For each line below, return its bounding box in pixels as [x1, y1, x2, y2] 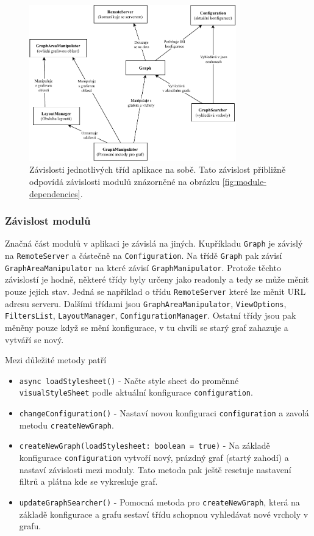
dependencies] [29, 187, 80, 200]
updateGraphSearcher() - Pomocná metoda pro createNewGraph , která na [19, 495, 300, 508]
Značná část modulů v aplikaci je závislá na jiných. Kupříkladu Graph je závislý [5, 237, 303, 250]
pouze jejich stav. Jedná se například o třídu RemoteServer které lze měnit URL [5, 285, 306, 297]
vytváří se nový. [5, 333, 64, 346]
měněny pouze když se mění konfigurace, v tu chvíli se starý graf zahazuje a [5, 321, 288, 333]
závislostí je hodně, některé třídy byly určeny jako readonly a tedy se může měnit [5, 273, 309, 286]
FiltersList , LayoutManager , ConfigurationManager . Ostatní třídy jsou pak [5, 309, 296, 322]
